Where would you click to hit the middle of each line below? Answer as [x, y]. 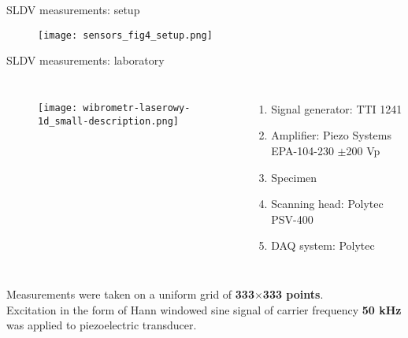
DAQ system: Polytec [323, 245]
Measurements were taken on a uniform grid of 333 [130, 294]
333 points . [293, 294]
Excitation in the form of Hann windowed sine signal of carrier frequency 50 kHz [204, 309]
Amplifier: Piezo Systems [331, 135]
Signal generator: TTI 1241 [337, 108]
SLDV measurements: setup [73, 9]
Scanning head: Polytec [327, 204]
